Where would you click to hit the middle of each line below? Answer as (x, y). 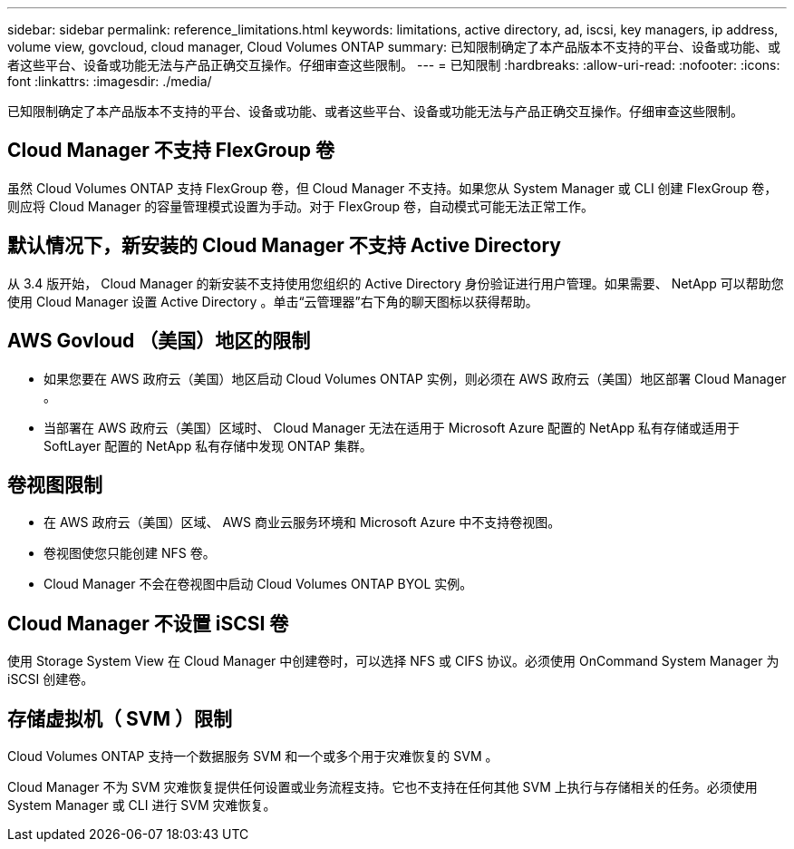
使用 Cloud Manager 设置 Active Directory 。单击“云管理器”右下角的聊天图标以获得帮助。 (273, 301)
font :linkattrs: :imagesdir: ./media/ (110, 81)
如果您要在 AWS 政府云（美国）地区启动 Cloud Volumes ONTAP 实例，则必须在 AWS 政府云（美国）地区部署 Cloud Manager (415, 378)
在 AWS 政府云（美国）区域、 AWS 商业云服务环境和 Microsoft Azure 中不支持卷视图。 (302, 522)
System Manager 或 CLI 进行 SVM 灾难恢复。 (142, 805)
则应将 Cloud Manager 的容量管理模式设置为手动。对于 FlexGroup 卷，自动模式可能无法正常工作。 (301, 206)
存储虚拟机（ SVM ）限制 (120, 718)
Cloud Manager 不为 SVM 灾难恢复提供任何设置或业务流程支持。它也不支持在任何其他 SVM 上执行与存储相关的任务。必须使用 (382, 787)
